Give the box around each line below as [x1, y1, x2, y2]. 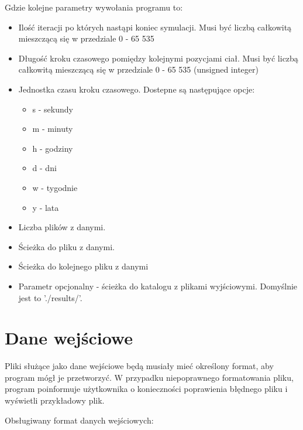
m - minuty [32, 122, 73, 135]
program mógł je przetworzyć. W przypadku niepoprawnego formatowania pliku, [5, 371, 294, 383]
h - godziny [32, 142, 73, 154]
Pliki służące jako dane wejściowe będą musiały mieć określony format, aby [5, 360, 274, 372]
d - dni [32, 162, 57, 174]
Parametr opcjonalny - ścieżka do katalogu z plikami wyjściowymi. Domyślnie [18, 279, 298, 292]
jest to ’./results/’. [18, 291, 82, 303]
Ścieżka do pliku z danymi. [18, 240, 115, 252]
